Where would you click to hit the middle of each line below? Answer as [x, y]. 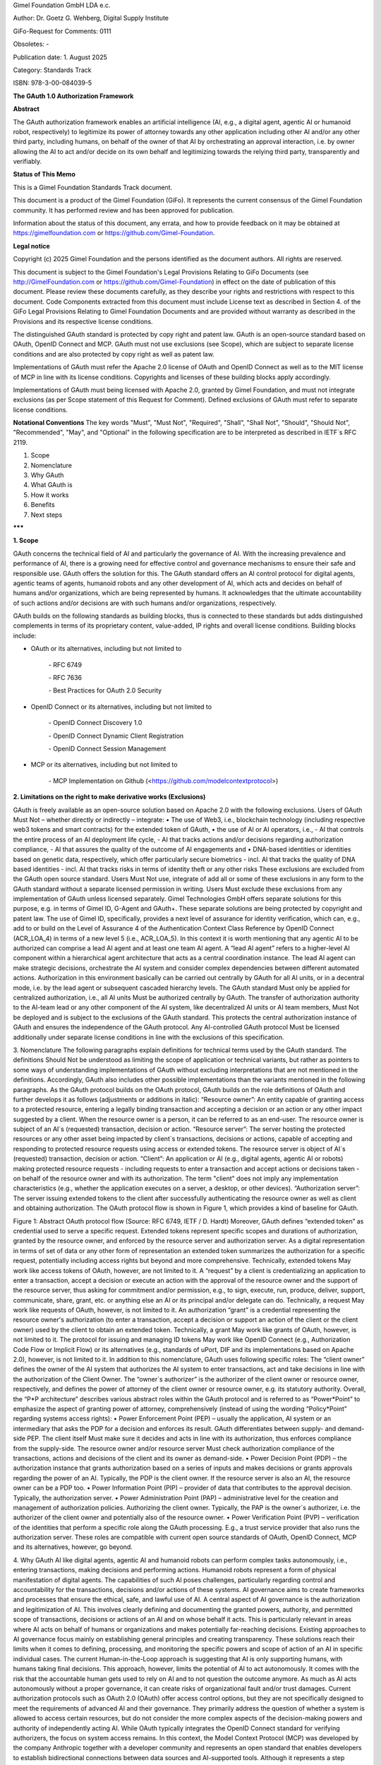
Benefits [43, 505]
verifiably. [28, 162]
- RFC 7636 [65, 678]
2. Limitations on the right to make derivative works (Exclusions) [109, 797]
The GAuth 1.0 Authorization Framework [73, 96]
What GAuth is [52, 485]
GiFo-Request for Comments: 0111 [62, 31]
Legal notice [32, 246]
